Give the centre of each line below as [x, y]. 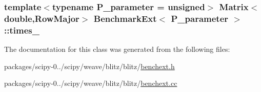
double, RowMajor [42, 18]
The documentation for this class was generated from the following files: [117, 49]
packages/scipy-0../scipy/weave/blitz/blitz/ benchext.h [89, 66]
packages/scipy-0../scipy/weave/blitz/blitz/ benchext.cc [91, 83]
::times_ [22, 30]
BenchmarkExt [125, 18]
